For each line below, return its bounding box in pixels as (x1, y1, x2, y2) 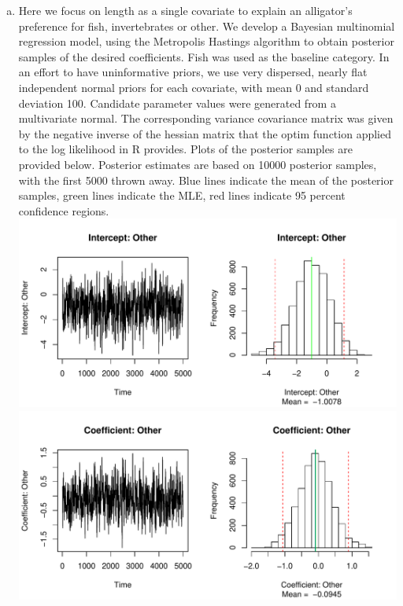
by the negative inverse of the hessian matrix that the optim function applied (18, 125, 392, 141)
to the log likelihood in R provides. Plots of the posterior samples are (18, 141, 353, 157)
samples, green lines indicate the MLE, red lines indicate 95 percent (18, 187, 346, 204)
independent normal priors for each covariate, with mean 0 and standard (18, 79, 369, 95)
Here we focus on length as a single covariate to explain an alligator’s (18, 2, 353, 18)
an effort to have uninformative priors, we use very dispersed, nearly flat (18, 64, 368, 80)
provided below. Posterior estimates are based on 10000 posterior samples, (18, 156, 377, 172)
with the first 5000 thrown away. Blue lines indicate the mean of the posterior (18, 171, 394, 188)
